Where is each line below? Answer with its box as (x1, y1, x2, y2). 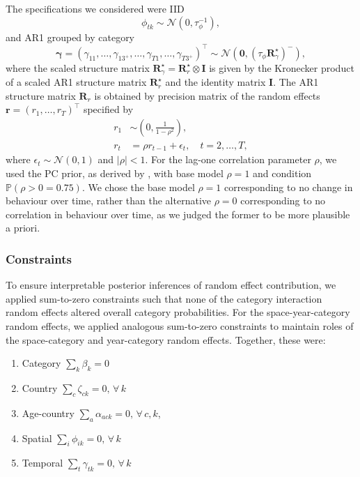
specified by (83, 102, 134, 116)
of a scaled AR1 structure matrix (6, 75, 147, 89)
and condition (253, 166, 312, 181)
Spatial (22, 430, 52, 445)
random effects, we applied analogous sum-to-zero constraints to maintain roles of (6, 319, 354, 333)
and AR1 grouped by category (6, 29, 135, 44)
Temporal (22, 455, 63, 470)
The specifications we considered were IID (6, 1, 185, 15)
